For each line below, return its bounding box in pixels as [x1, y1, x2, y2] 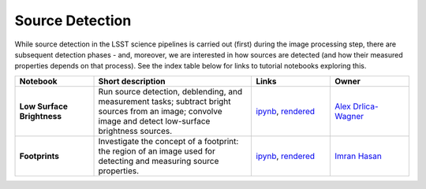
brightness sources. [98, 125, 173, 136]
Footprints [19, 150, 59, 161]
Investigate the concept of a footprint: [98, 135, 239, 146]
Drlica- [353, 101, 379, 112]
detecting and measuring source [98, 155, 219, 166]
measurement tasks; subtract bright [98, 95, 232, 106]
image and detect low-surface [98, 115, 211, 126]
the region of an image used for [98, 146, 216, 157]
